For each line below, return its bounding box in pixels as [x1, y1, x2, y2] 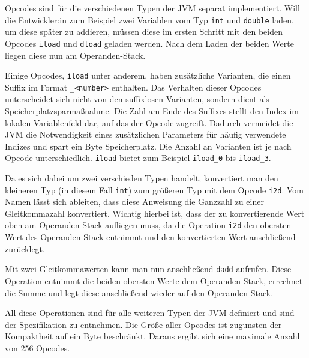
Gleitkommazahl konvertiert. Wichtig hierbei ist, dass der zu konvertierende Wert [5, 207, 305, 219]
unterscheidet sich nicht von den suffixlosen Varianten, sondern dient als [5, 93, 269, 105]
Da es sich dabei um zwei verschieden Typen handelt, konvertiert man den [5, 172, 278, 184]
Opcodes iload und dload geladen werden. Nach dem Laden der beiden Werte [5, 37, 294, 49]
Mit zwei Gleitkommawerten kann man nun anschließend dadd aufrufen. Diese [5, 262, 292, 275]
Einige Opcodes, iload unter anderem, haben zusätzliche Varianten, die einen [5, 69, 291, 82]
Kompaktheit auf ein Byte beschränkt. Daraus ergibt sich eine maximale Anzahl [5, 330, 300, 342]
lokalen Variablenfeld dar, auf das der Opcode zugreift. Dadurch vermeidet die [5, 116, 293, 129]
